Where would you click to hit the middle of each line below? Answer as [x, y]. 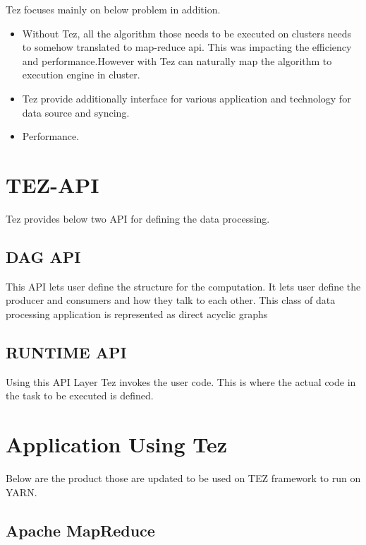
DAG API [43, 256]
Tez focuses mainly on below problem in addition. [113, 9]
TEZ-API [53, 184]
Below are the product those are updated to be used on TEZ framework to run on [183, 477]
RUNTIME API [66, 352]
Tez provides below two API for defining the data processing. [138, 218]
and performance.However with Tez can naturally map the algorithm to [177, 60]
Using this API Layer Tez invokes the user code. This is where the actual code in [181, 381]
